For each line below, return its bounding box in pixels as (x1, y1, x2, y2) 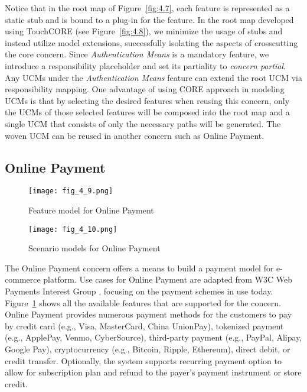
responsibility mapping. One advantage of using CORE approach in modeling (5, 83, 285, 95)
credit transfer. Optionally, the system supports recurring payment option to (5, 354, 282, 367)
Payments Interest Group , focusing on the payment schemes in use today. (5, 285, 273, 297)
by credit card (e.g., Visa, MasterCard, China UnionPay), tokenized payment (5, 319, 284, 332)
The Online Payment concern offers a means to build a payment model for (5, 261, 274, 274)
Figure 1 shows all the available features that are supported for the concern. (5, 296, 281, 309)
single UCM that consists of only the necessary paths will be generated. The (5, 117, 281, 129)
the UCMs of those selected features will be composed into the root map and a (5, 106, 290, 118)
